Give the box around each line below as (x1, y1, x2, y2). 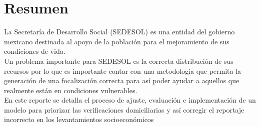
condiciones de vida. (4, 46, 65, 56)
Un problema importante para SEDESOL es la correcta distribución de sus (4, 55, 233, 66)
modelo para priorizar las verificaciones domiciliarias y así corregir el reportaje (4, 104, 244, 115)
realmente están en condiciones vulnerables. (4, 85, 137, 95)
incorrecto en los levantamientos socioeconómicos (4, 114, 154, 125)
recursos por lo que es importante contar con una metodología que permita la (4, 65, 241, 76)
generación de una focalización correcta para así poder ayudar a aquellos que (4, 75, 239, 86)
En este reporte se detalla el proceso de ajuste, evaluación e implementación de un (4, 95, 256, 105)
